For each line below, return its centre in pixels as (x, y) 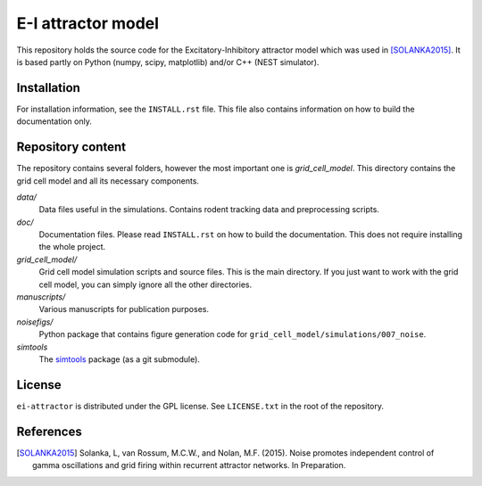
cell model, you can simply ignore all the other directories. (145, 284)
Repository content (71, 147)
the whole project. (72, 247)
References (49, 431)
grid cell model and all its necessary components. (108, 181)
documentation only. (54, 121)
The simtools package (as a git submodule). (120, 359)
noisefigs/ (35, 322)
